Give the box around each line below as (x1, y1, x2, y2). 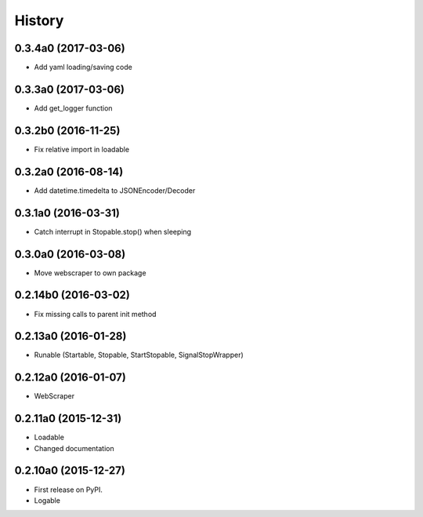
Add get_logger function (34, 103, 113, 113)
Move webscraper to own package (34, 268, 146, 278)
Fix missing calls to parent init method (34, 309, 157, 319)
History (14, 12, 64, 29)
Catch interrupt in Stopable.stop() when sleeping (34, 227, 192, 236)
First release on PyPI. (34, 485, 103, 494)
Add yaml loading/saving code (34, 63, 132, 72)
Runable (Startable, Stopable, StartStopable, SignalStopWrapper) (34, 350, 244, 360)
